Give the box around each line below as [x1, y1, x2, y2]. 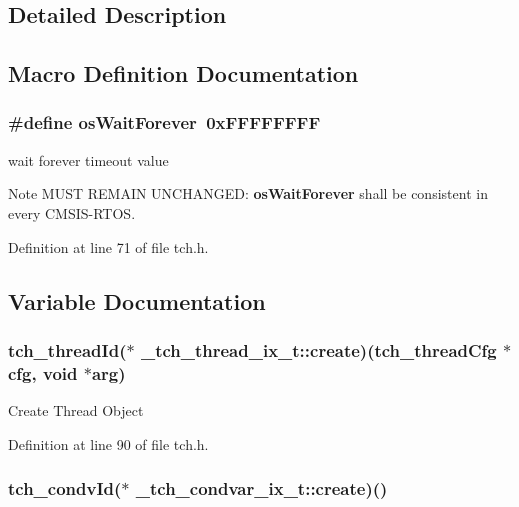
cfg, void [8, 360, 78, 385]
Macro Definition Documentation [8, 58, 359, 89]
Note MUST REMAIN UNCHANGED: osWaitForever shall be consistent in [8, 183, 488, 204]
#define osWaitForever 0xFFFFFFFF [8, 110, 321, 135]
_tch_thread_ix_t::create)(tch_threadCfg [140, 337, 497, 362]
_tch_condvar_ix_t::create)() [135, 476, 388, 501]
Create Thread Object [8, 400, 144, 421]
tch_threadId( [8, 337, 127, 362]
